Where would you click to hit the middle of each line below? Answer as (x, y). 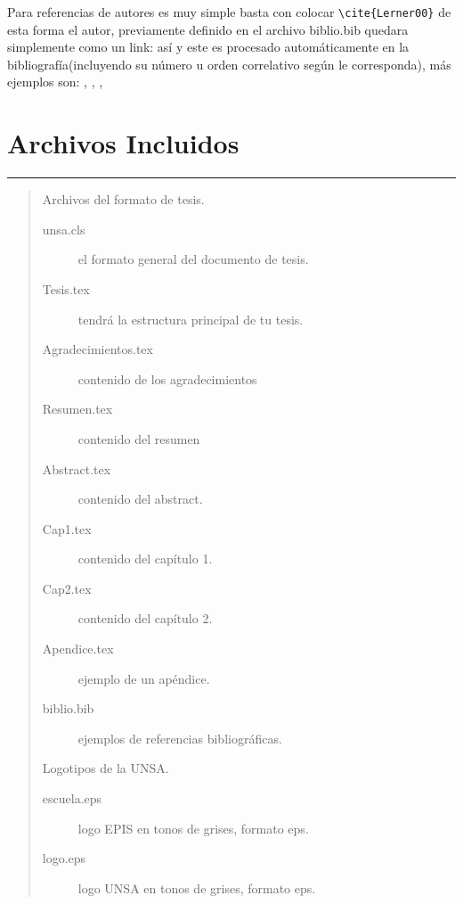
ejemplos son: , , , (55, 82)
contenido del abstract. (140, 499)
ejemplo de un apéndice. (144, 678)
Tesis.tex (66, 288)
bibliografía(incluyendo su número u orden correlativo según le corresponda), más (229, 64)
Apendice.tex (78, 649)
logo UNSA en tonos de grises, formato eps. (197, 888)
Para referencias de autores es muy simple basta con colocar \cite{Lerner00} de (229, 12)
